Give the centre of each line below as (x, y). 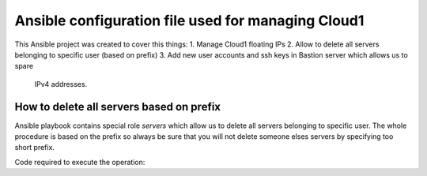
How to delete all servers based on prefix (118, 107)
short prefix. (35, 148)
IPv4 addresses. (61, 84)
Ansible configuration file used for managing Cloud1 (189, 21)
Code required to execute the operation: (80, 162)
